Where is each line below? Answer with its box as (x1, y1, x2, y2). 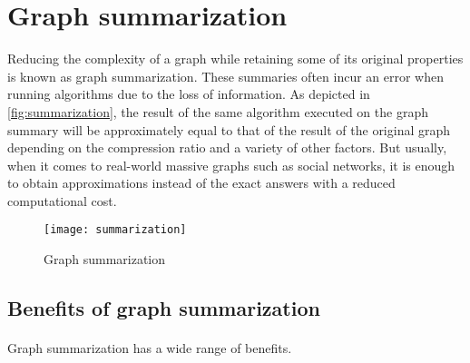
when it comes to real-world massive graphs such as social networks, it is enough (7, 155, 455, 174)
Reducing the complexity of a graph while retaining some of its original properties (7, 49, 464, 68)
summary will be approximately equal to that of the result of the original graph (7, 120, 451, 139)
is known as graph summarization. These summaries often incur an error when (7, 66, 444, 85)
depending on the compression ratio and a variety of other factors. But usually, (7, 138, 447, 157)
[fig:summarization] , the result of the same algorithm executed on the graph (7, 102, 428, 121)
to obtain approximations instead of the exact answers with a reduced (7, 173, 396, 192)
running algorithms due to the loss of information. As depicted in (7, 84, 370, 103)
